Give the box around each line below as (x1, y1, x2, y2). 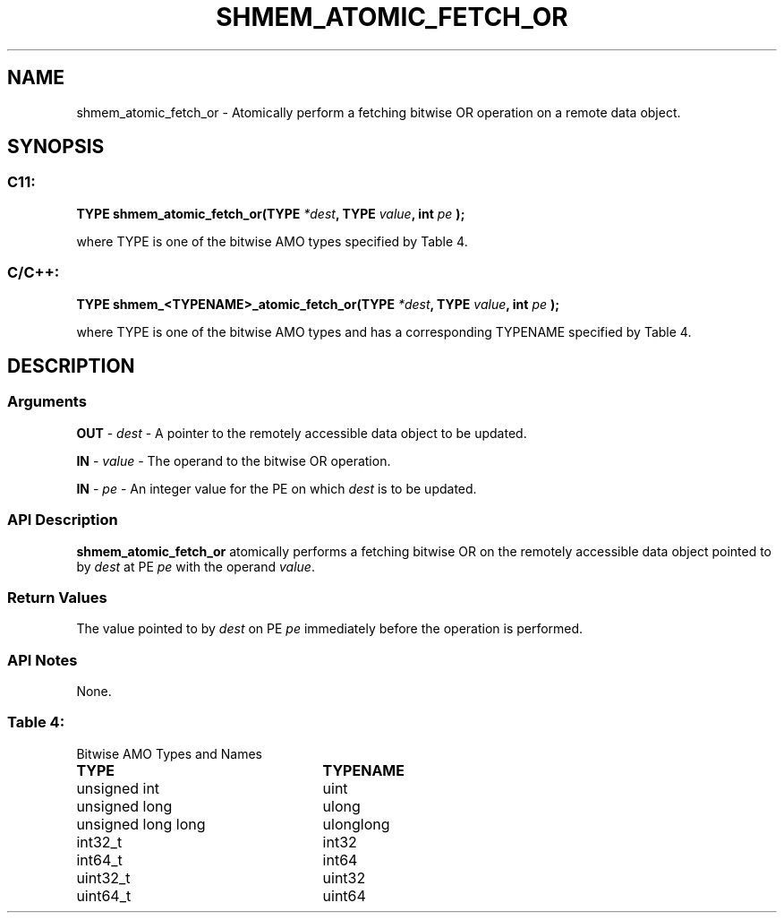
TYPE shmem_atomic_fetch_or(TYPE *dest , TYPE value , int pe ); (76, 205, 465, 221)
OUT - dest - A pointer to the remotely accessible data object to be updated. (76, 425, 527, 441)
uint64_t (76, 886, 132, 905)
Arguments (7, 392, 87, 411)
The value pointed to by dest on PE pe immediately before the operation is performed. (76, 621, 584, 637)
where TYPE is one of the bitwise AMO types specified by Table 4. (76, 233, 468, 249)
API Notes (7, 650, 78, 669)
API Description (7, 511, 118, 529)
